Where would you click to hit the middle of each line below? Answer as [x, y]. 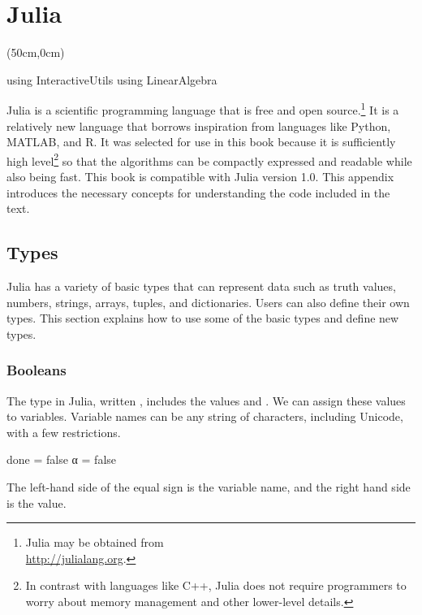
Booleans [37, 370]
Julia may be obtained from [95, 542]
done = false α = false [62, 459]
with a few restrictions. [64, 432]
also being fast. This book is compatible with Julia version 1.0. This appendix [200, 176]
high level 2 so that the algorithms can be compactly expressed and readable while [209, 159]
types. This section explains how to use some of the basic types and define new [203, 318]
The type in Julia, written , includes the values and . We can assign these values [206, 400]
